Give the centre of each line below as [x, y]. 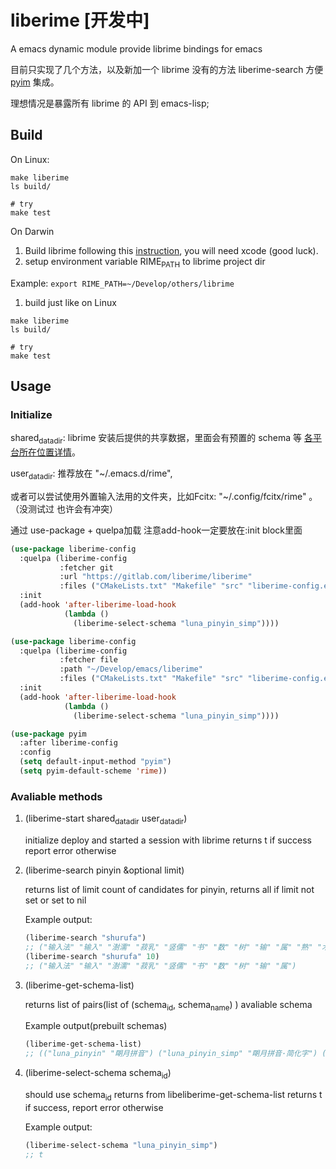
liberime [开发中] [80, 20]
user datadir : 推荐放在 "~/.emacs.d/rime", [91, 474]
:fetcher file [88, 660]
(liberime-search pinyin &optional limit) [104, 870]
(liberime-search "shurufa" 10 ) [92, 956]
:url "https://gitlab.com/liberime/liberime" [156, 577]
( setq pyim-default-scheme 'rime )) [93, 771]
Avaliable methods [56, 796]
